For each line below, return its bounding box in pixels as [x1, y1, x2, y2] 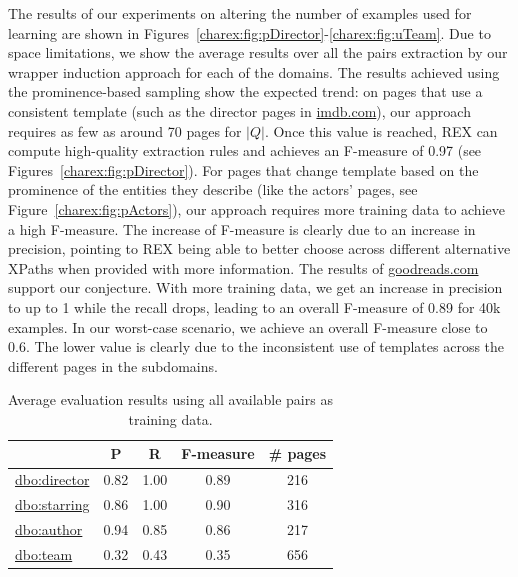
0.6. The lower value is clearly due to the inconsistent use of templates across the [8, 336, 505, 357]
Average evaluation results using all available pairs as [8, 389, 333, 410]
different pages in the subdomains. [8, 355, 218, 376]
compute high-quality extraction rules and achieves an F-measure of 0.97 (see [8, 140, 482, 161]
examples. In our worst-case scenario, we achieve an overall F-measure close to [8, 316, 488, 337]
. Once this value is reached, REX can [264, 120, 498, 141]
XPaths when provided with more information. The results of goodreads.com [8, 257, 479, 278]
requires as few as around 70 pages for [8, 120, 242, 141]
